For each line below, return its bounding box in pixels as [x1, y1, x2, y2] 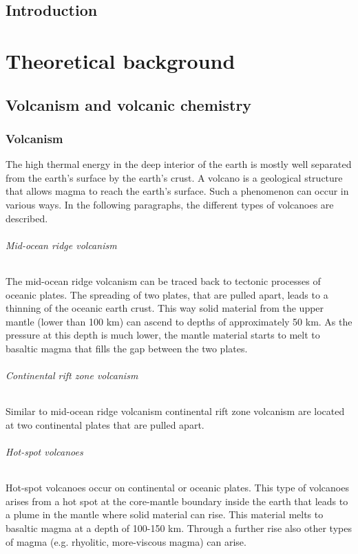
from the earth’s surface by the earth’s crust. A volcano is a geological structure [6, 170, 343, 184]
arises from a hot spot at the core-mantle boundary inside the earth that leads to [6, 493, 348, 508]
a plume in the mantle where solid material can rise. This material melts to [6, 507, 324, 522]
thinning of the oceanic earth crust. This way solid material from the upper [6, 301, 324, 315]
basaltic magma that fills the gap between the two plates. [6, 341, 248, 355]
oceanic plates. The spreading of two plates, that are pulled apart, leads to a [6, 287, 328, 301]
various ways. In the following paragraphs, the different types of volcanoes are [6, 197, 334, 211]
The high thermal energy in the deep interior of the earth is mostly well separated [6, 157, 352, 171]
